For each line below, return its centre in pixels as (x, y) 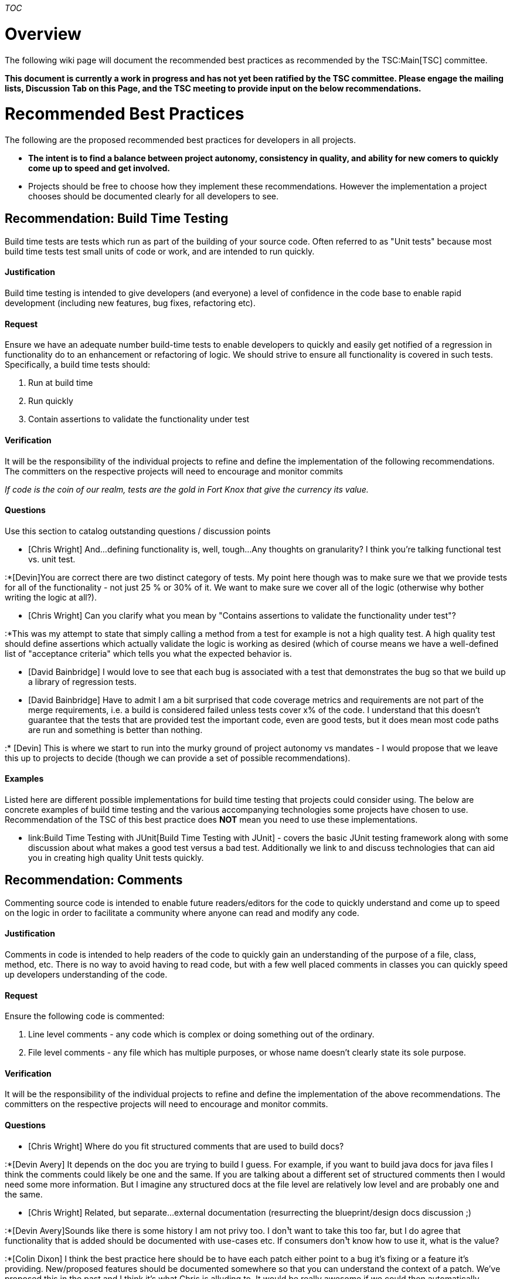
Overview (43, 34)
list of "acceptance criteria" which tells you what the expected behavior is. (148, 653)
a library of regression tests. (82, 681)
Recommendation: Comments (94, 880)
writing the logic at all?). (51, 597)
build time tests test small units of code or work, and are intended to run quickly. (160, 251)
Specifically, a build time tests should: (78, 365)
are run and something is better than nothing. (115, 730)
